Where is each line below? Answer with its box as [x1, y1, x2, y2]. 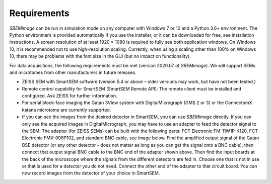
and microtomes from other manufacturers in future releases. [9, 69, 137, 75]
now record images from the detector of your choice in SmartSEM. [22, 170, 160, 176]
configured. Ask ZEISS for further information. [22, 93, 118, 99]
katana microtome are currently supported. [22, 107, 111, 113]
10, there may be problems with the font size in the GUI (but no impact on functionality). [9, 53, 191, 59]
